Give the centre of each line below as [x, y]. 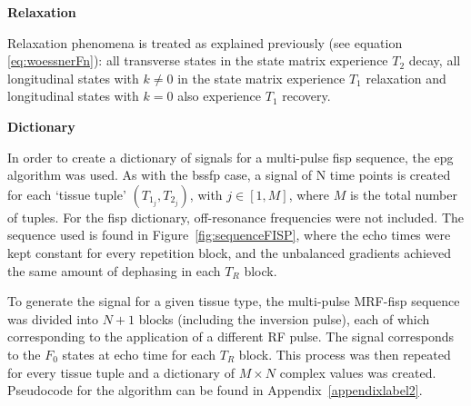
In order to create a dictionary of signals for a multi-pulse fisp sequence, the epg [230, 157]
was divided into [53, 318]
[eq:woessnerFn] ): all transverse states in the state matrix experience [198, 60]
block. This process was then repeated [345, 354]
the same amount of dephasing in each [114, 270]
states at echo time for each [139, 354]
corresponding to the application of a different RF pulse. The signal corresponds [230, 337]
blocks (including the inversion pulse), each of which [284, 318]
